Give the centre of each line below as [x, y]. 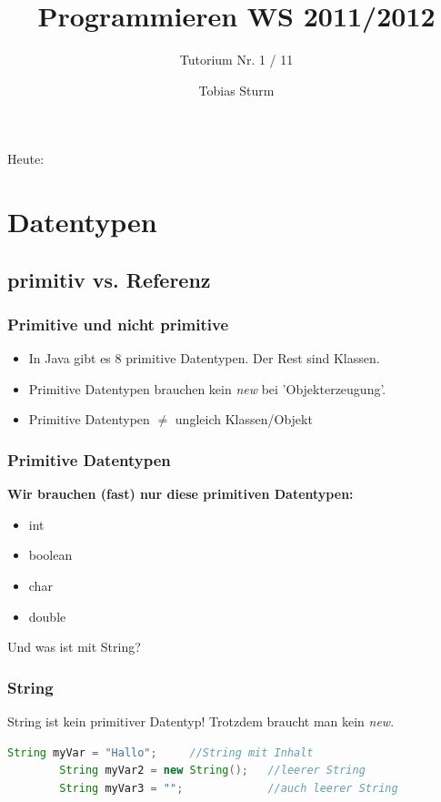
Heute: [26, 159]
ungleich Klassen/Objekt [244, 419]
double [47, 616]
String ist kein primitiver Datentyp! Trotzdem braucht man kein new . [201, 721]
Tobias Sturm [236, 90]
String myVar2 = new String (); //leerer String [212, 771]
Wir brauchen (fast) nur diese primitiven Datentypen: [180, 494]
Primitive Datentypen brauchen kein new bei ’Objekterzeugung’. [207, 388]
